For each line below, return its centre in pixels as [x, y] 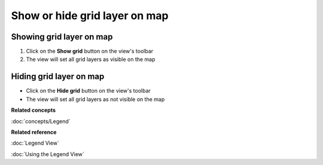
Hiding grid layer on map [58, 77]
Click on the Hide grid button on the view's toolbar [88, 91]
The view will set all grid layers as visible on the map [91, 59]
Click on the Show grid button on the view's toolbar [90, 51]
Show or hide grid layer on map [90, 16]
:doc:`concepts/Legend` [41, 121]
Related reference [34, 132]
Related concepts [33, 110]
